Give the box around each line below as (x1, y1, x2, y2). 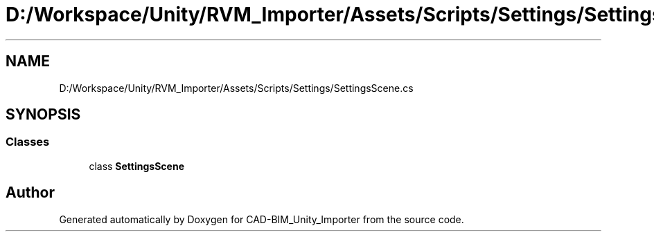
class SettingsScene (89, 160, 184, 172)
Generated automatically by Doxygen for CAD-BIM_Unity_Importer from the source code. (59, 213, 464, 225)
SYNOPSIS (6, 106, 81, 124)
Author (6, 184, 55, 202)
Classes (6, 135, 50, 149)
